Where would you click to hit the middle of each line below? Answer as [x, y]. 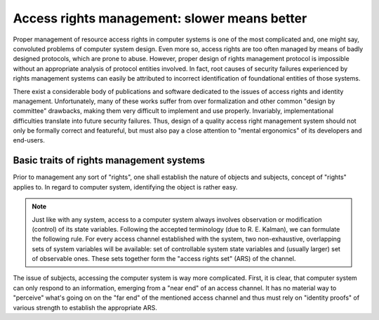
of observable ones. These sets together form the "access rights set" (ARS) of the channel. [164, 259]
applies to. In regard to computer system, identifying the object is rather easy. [125, 187]
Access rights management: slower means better [160, 18]
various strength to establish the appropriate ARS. [85, 307]
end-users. [29, 140]
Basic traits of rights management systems [109, 160]
